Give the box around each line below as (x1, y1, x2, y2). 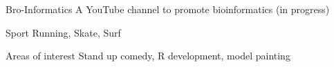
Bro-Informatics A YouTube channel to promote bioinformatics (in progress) (6, 2, 330, 16)
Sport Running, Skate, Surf (6, 25, 121, 39)
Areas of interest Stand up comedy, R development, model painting (6, 48, 290, 63)
